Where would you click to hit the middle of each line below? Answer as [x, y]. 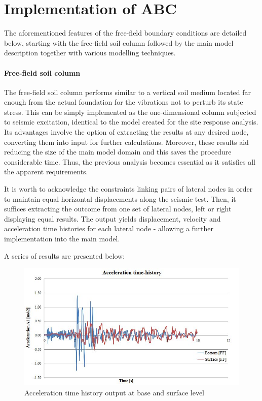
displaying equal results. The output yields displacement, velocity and [113, 218]
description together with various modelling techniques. [90, 53]
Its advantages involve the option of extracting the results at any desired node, [126, 132]
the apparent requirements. [46, 172]
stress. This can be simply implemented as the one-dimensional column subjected [130, 112]
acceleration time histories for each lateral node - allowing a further [109, 228]
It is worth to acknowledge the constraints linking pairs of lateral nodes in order [128, 189]
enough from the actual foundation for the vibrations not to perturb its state [124, 102]
